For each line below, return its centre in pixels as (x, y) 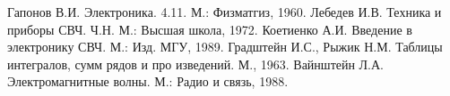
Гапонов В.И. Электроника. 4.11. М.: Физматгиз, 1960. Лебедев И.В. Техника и (225, 12)
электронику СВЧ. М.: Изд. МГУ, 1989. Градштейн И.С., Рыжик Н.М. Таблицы (225, 47)
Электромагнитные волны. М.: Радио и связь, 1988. (148, 81)
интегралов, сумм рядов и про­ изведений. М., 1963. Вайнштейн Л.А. (195, 64)
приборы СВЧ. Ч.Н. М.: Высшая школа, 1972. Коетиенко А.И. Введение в (210, 29)
